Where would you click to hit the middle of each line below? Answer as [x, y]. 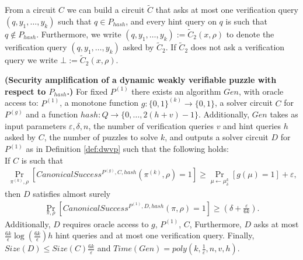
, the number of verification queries [151, 125]
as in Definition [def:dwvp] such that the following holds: [127, 149]
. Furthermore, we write [79, 34]
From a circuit [30, 10]
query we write [31, 60]
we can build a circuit [106, 10]
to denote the [250, 34]
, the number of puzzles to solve [101, 137]
